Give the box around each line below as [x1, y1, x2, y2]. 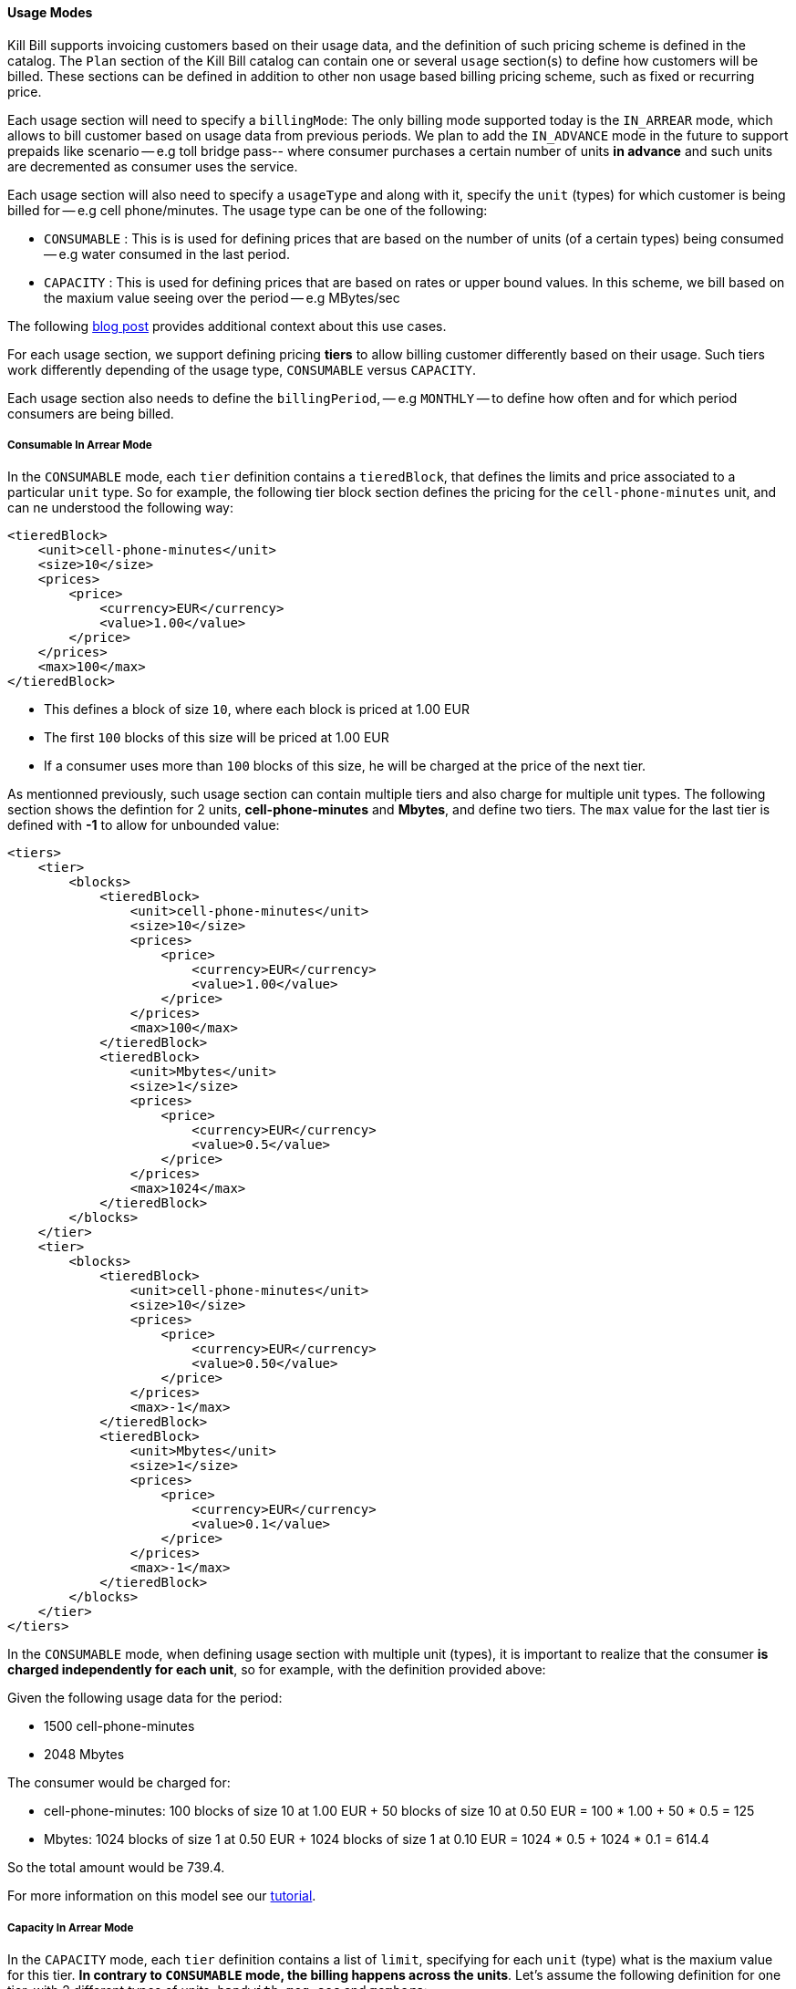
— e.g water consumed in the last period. [44, 245, 290, 262]
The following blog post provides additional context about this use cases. [7, 317, 447, 334]
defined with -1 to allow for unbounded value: [7, 817, 280, 834]
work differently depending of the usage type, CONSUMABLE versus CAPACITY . [7, 361, 476, 378]
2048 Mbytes [44, 1746, 125, 1763]
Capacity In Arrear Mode [7, 1921, 134, 1934]
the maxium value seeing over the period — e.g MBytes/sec [44, 289, 400, 306]
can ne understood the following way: [7, 500, 233, 516]
